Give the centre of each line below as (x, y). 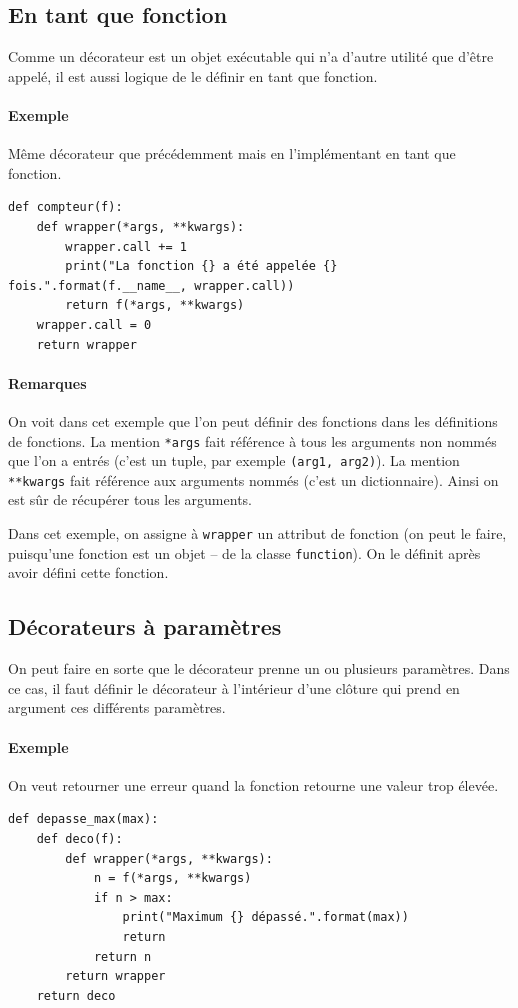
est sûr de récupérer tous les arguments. (130, 499)
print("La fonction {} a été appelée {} (201, 266)
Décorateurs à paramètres (145, 626)
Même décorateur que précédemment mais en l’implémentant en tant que (232, 153)
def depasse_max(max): (83, 819)
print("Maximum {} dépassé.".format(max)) (265, 917)
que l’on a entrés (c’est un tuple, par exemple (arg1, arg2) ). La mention (234, 460)
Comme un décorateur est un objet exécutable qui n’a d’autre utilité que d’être (251, 56)
